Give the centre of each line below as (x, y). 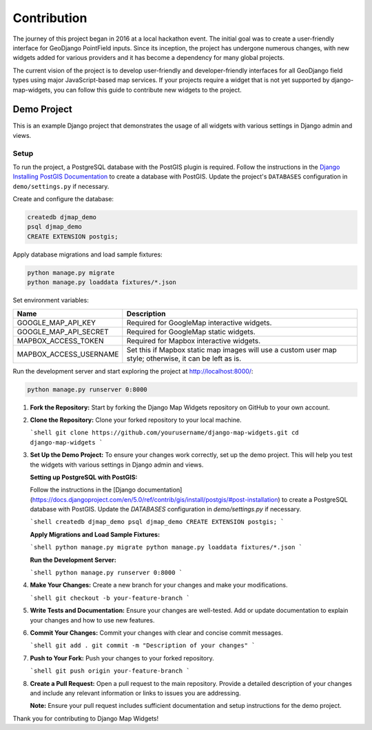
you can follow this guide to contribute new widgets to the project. (148, 90)
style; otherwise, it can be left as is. (184, 358)
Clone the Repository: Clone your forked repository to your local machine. (136, 420)
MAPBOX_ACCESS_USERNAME (68, 354)
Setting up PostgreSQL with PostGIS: (84, 477)
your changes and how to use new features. (92, 620)
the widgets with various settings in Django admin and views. (117, 465)
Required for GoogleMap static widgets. (191, 332)
